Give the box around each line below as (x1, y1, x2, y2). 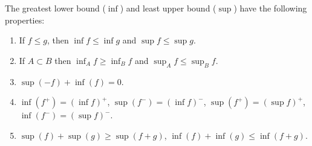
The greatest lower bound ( (5, 2, 106, 14)
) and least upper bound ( (120, 2, 216, 14)
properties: (5, 13, 45, 26)
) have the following (233, 2, 307, 14)
